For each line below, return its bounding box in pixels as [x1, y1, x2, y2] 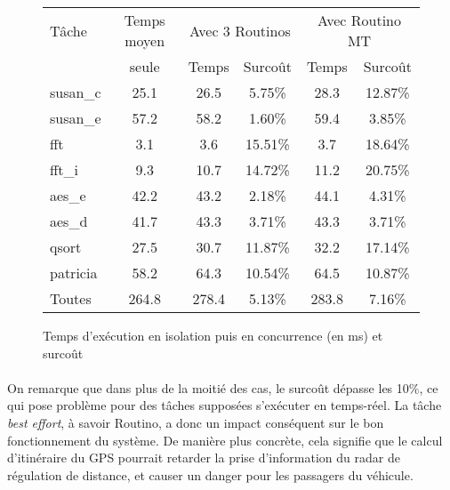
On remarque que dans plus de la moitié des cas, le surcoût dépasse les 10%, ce [7, 378, 438, 397]
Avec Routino [317, 10, 401, 30]
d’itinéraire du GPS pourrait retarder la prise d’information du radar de [7, 448, 400, 467]
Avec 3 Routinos [189, 20, 291, 41]
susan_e [50, 108, 101, 128]
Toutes [50, 288, 92, 309]
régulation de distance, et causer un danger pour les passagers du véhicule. [7, 465, 414, 484]
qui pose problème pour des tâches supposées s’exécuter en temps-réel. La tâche [7, 396, 442, 414]
